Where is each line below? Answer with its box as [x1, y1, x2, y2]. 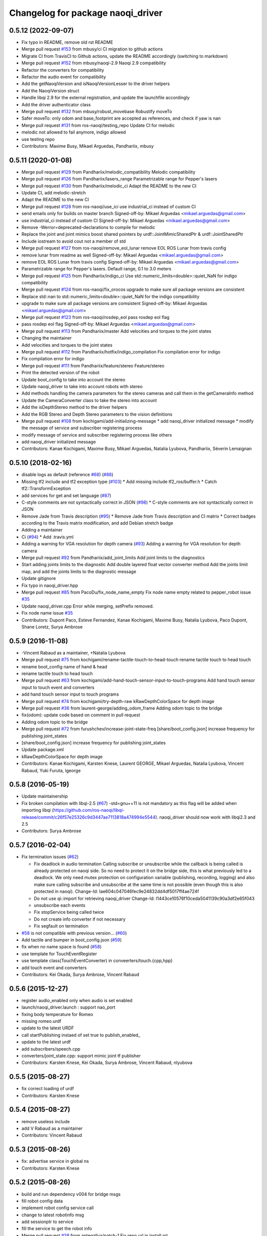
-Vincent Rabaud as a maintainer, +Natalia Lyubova [21, 650, 126, 656]
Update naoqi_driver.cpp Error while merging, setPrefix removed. [21, 603, 154, 609]
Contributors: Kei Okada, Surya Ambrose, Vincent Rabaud [21, 971, 139, 977]
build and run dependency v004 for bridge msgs [21, 1191, 121, 1197]
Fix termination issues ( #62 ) [21, 854, 79, 860]
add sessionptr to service [21, 1219, 74, 1225]
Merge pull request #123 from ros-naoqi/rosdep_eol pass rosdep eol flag [21, 314, 170, 320]
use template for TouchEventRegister [21, 951, 97, 957]
